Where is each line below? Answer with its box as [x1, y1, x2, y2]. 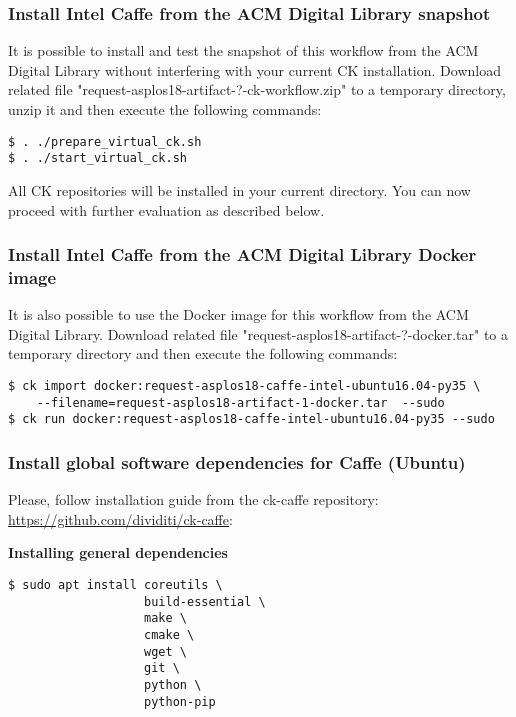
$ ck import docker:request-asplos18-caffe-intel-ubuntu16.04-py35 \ [8, 379, 481, 394]
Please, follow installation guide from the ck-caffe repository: [8, 489, 379, 510]
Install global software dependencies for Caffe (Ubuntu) [8, 449, 466, 474]
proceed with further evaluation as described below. [8, 199, 325, 220]
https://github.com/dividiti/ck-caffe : [8, 508, 233, 529]
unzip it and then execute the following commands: [8, 99, 322, 119]
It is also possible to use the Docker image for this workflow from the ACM [8, 304, 469, 325]
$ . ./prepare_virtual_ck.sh [8, 134, 202, 149]
